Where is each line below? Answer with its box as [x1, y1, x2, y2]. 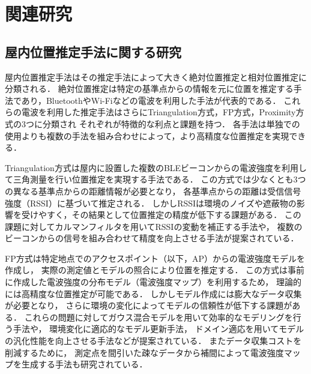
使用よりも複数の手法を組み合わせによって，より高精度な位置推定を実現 [5, 129, 289, 142]
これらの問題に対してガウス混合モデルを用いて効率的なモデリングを [24, 310, 293, 323]
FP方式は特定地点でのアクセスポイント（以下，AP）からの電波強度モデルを [5, 252, 306, 264]
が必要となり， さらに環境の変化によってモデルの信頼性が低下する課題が [5, 299, 292, 312]
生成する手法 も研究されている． [21, 358, 148, 370]
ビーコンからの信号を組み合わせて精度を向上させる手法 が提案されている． [5, 232, 299, 244]
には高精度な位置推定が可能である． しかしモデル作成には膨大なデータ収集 [5, 287, 302, 300]
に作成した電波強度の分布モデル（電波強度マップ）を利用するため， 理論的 [5, 276, 301, 288]
